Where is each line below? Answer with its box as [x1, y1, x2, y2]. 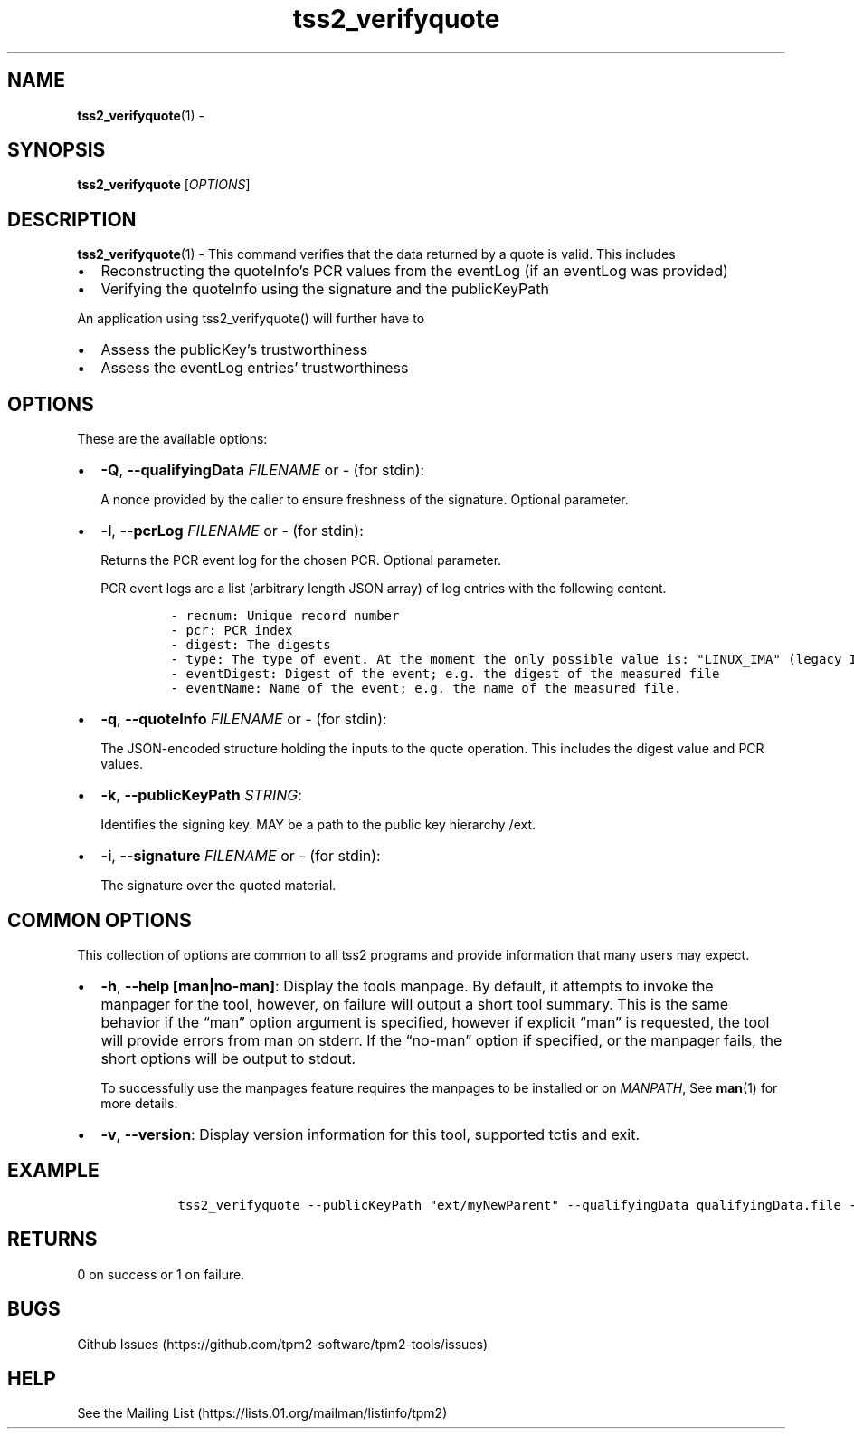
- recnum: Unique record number [170, 608, 400, 624]
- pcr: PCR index [170, 623, 293, 638]
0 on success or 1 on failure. [77, 1266, 245, 1282]
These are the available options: [77, 431, 268, 447]
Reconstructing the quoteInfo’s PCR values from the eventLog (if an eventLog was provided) [100, 262, 728, 281]
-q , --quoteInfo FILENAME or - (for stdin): [100, 710, 387, 729]
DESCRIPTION [7, 207, 137, 231]
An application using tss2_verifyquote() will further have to [77, 311, 425, 327]
